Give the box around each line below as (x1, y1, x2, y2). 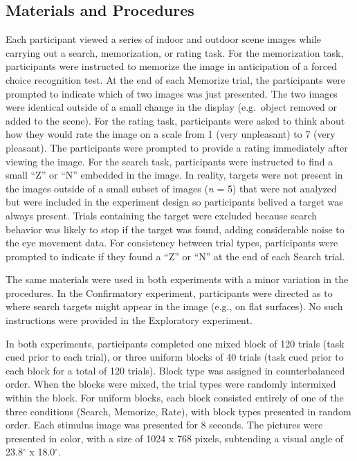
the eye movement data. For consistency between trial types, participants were (6, 235, 338, 250)
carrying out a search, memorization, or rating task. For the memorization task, (6, 45, 344, 60)
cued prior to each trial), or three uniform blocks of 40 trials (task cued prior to (6, 350, 344, 364)
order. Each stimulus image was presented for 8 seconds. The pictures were (6, 417, 323, 432)
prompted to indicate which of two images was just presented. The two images (6, 86, 338, 100)
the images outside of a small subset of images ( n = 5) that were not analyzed (6, 181, 337, 195)
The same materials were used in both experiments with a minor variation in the (6, 272, 349, 287)
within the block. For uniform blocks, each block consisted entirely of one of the (6, 390, 344, 405)
